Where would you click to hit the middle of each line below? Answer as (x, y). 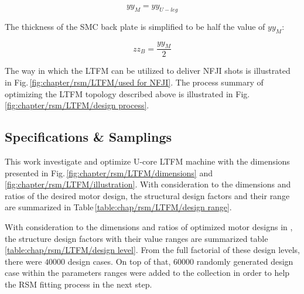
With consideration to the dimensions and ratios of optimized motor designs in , (149, 226)
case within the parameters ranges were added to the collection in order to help (147, 273)
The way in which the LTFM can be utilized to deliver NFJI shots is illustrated (148, 71)
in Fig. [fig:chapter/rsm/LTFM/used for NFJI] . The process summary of (134, 82)
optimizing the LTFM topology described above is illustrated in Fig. (127, 93)
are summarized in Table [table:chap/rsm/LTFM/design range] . (118, 207)
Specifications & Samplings (88, 137)
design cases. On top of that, (119, 261)
